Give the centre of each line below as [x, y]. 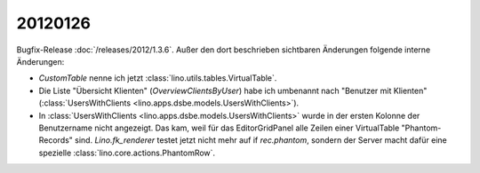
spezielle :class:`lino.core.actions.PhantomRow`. [127, 153]
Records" [56, 140]
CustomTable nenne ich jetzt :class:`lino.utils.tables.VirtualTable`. [158, 78]
